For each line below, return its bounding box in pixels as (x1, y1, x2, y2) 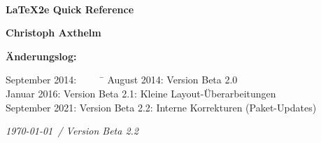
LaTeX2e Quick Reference (6, 1, 134, 16)
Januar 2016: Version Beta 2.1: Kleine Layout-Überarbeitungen (6, 86, 276, 100)
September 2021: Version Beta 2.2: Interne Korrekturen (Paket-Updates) (6, 100, 317, 114)
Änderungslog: (6, 48, 77, 63)
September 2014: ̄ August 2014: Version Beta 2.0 (6, 72, 238, 87)
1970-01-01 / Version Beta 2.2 (6, 123, 139, 138)
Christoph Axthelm (6, 25, 101, 40)
